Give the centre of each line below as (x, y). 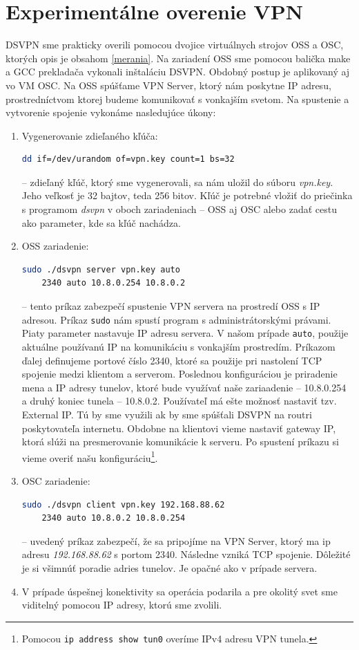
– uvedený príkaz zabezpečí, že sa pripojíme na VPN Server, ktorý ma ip (176, 540)
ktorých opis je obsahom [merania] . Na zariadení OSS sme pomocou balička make (178, 58)
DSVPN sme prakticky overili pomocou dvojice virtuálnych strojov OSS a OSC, (175, 45)
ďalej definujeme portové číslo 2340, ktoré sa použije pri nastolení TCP (172, 360)
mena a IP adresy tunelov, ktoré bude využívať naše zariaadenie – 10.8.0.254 (184, 387)
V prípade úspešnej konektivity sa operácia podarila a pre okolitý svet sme (179, 591)
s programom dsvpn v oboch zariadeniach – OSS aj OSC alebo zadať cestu (179, 209)
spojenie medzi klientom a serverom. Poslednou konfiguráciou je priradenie (179, 374)
